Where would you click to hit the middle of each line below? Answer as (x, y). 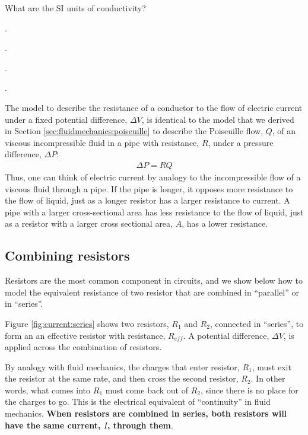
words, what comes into (48, 390)
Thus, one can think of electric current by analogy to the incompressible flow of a (153, 177)
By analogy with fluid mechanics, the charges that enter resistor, (122, 366)
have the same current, (53, 425)
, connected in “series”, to (257, 323)
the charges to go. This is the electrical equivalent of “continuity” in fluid (138, 401)
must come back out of (147, 390)
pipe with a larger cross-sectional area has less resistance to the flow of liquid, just (154, 212)
